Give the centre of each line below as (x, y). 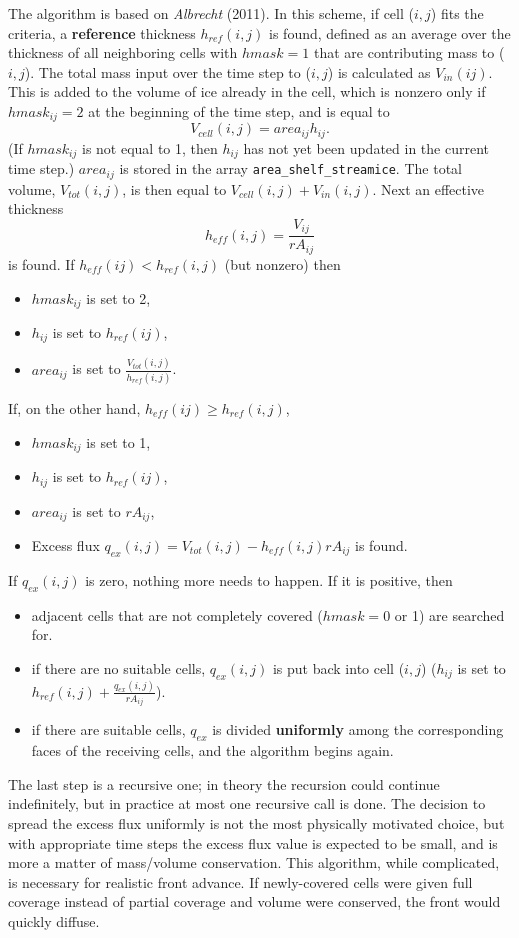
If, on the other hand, (74, 408)
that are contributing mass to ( (409, 52)
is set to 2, (118, 297)
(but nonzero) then (282, 263)
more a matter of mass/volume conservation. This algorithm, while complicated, (254, 862)
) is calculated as (379, 71)
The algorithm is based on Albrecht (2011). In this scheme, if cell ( (211, 13)
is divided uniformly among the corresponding (358, 729)
